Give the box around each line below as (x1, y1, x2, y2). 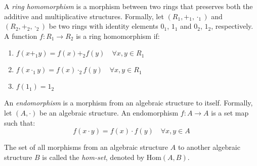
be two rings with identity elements (49, 21, 158, 31)
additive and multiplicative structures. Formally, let (4, 11, 164, 21)
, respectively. (211, 21, 253, 31)
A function (4, 30, 37, 41)
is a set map (211, 107, 249, 118)
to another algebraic (178, 142, 240, 152)
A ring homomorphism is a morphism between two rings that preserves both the (4, 1, 253, 11)
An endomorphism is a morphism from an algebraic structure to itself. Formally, (4, 97, 253, 108)
